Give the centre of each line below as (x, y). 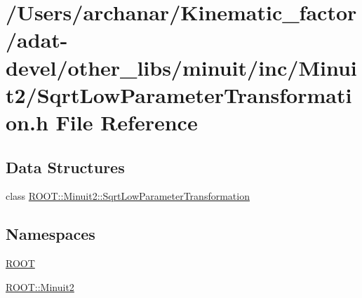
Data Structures (65, 167)
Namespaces (51, 234)
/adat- (37, 40)
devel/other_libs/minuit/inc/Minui (181, 67)
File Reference (127, 122)
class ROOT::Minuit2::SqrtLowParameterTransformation (128, 196)
